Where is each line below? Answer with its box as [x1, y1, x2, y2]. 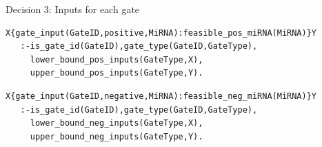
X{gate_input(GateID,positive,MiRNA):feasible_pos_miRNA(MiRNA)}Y [6, 27, 317, 38]
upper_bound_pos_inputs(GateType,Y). [30, 68, 203, 78]
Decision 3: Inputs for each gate [6, 2, 140, 16]
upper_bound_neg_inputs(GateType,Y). [30, 131, 203, 142]
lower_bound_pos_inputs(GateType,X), [30, 54, 203, 65]
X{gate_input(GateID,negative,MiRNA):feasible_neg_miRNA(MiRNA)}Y [6, 91, 317, 101]
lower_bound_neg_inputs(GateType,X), [30, 118, 203, 128]
